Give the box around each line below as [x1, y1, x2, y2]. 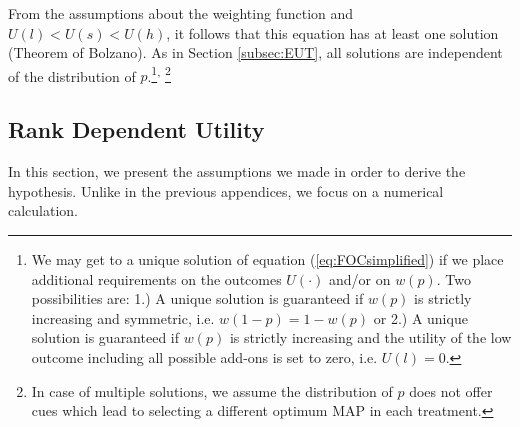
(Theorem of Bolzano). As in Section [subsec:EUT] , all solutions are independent [8, 42, 503, 63]
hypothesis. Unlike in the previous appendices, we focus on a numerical [8, 180, 444, 201]
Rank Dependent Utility [8, 114, 265, 145]
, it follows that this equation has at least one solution [166, 22, 499, 43]
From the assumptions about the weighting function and [8, 3, 354, 23]
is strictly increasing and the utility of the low [229, 327, 512, 348]
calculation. [8, 200, 79, 221]
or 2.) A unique [373, 307, 468, 328]
